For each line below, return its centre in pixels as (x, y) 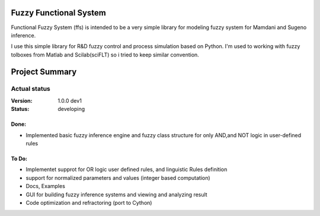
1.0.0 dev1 (70, 100)
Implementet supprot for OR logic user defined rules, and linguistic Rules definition (127, 170)
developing (71, 109)
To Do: (19, 159)
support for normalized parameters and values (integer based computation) (118, 177)
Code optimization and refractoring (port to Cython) (89, 202)
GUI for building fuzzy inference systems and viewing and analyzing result (116, 194)
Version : (22, 100)
